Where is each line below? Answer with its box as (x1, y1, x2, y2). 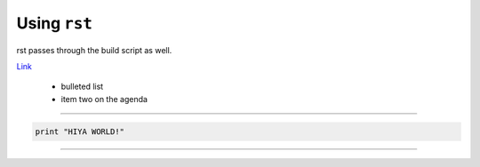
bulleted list (60, 81, 104, 92)
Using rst (16, 13, 93, 33)
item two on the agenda (60, 93, 148, 104)
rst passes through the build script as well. (16, 44, 172, 55)
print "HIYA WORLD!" (35, 126, 124, 137)
